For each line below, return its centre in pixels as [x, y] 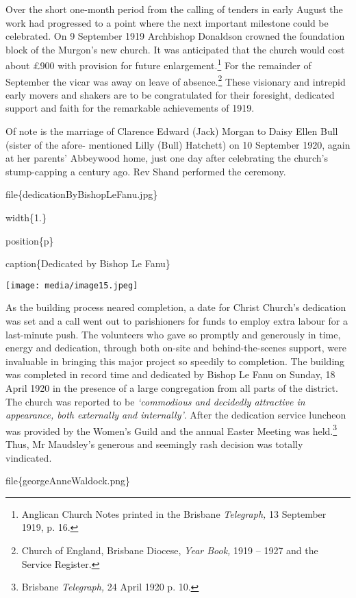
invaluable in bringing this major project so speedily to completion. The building [175, 361]
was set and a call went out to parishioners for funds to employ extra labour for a [177, 321]
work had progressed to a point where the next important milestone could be [167, 22]
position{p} [30, 240]
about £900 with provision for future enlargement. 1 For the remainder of [158, 64]
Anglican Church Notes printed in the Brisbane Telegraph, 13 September [174, 513]
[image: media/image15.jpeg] [72, 285]
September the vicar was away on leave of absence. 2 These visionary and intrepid [176, 80]
